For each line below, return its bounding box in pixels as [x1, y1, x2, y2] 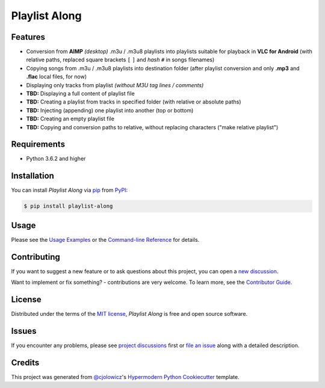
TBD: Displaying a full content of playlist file [26, 90, 135, 97]
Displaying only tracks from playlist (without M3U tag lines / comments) [26, 81, 204, 88]
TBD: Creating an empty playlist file [26, 115, 114, 123]
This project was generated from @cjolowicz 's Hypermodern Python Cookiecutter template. [11, 373, 240, 380]
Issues [11, 325, 37, 336]
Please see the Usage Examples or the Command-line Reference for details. [11, 236, 200, 243]
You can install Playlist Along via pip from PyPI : [11, 186, 128, 194]
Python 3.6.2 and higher [26, 155, 86, 162]
